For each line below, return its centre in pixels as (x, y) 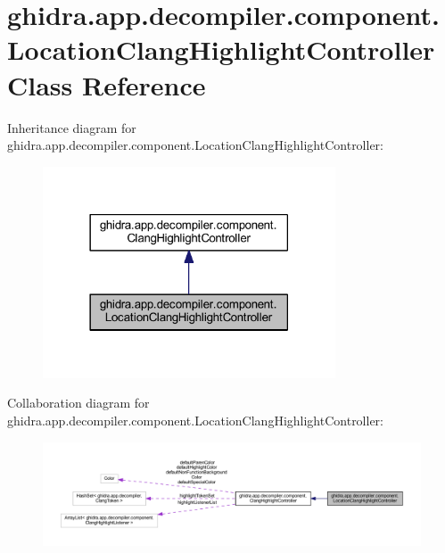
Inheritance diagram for (72, 127)
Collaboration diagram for (78, 403)
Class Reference (107, 84)
